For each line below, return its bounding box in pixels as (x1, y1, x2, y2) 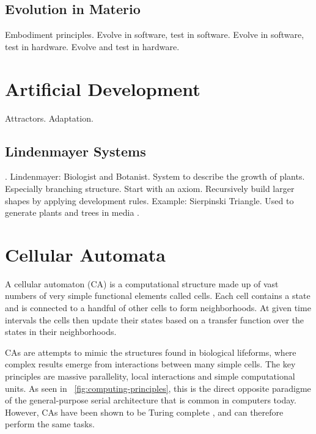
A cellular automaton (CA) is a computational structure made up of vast (5, 277, 279, 290)
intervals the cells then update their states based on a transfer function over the (5, 313, 304, 326)
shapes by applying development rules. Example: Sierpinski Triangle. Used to (5, 194, 294, 207)
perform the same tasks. (5, 417, 95, 430)
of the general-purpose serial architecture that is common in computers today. (5, 394, 296, 406)
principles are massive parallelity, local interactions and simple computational (5, 369, 295, 382)
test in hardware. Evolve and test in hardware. (5, 40, 180, 53)
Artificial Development (5, 76, 200, 101)
